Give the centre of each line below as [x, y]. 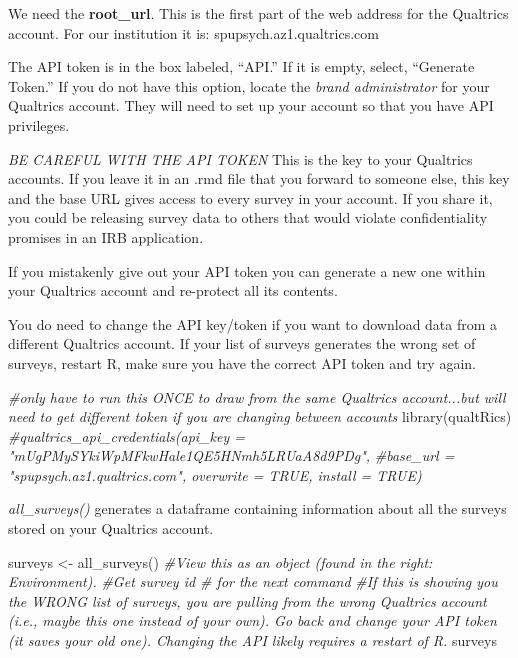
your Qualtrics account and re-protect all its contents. [173, 290]
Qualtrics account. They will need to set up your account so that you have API [251, 105]
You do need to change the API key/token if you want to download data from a [253, 323]
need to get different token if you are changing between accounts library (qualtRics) [260, 416]
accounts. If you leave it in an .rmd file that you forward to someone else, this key [259, 178]
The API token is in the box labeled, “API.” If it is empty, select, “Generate [241, 66]
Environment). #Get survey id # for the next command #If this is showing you [253, 581]
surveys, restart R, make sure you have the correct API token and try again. [242, 362]
